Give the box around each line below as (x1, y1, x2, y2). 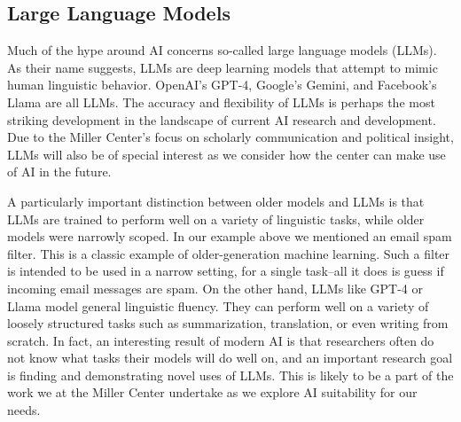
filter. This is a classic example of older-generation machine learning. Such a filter (7, 244, 450, 262)
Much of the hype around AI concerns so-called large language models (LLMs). (7, 41, 437, 59)
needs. (7, 401, 41, 419)
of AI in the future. (7, 162, 112, 181)
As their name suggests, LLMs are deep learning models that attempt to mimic (7, 58, 438, 76)
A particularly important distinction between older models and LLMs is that (7, 191, 425, 210)
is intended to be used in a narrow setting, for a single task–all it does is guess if (7, 262, 444, 280)
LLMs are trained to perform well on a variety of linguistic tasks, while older (7, 209, 425, 228)
